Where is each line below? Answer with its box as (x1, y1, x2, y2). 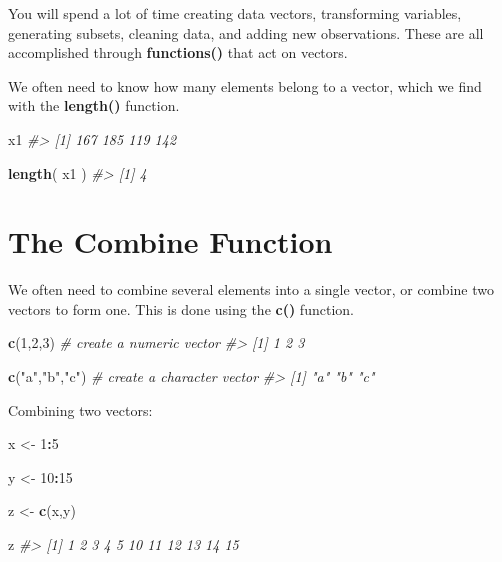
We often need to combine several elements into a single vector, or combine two (8, 279, 494, 300)
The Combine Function (8, 221, 333, 262)
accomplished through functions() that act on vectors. (8, 42, 348, 63)
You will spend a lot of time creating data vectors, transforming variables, (8, 3, 462, 23)
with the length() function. (8, 95, 180, 116)
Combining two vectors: (8, 399, 153, 420)
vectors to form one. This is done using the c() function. (8, 298, 354, 319)
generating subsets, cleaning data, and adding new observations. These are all (8, 22, 484, 43)
